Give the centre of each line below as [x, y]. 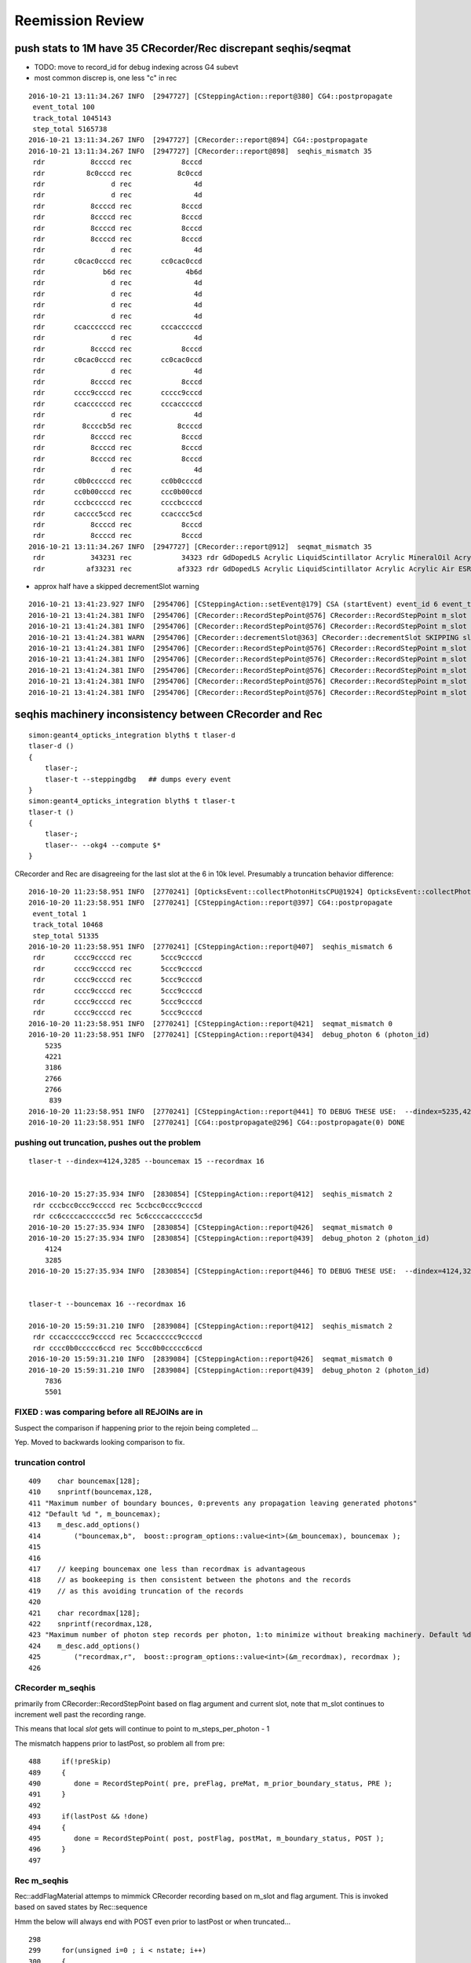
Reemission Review [79, 20]
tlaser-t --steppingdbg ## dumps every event [138, 779]
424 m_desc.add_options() [84, 1646]
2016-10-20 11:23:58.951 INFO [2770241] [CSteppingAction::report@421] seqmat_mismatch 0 [210, 1024]
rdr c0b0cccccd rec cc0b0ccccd [118, 481]
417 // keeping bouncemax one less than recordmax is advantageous [167, 1569]
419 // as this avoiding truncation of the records [136, 1591]
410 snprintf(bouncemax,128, [91, 1492]
